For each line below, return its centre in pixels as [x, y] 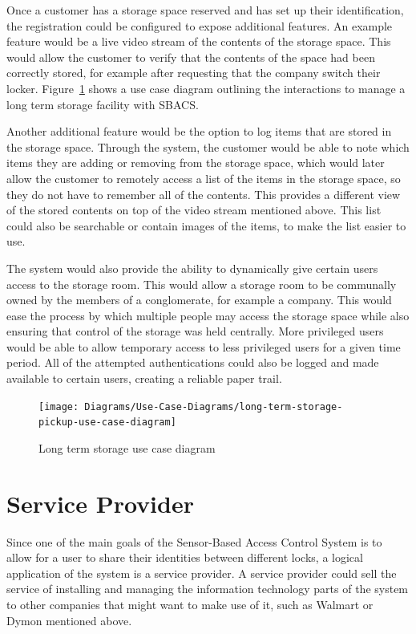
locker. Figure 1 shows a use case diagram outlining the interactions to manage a [206, 88]
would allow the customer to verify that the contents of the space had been [191, 57]
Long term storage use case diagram [127, 447]
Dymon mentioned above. [69, 620]
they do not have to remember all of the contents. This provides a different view [204, 194]
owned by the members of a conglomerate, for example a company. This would [199, 300]
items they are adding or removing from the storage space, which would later [196, 163]
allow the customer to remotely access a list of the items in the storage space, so [204, 178]
